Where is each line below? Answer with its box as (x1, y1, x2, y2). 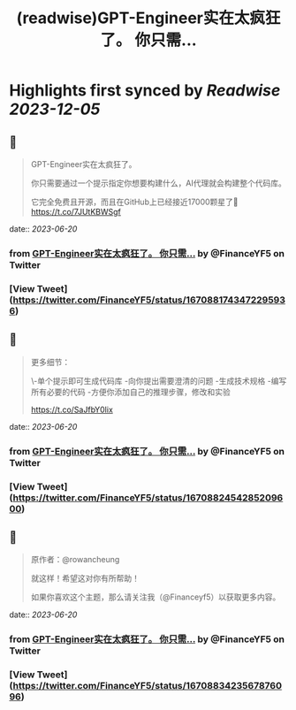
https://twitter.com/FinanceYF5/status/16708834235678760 (12, 680, 283, 692)
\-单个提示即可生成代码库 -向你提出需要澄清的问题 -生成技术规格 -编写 (30, 375, 287, 386)
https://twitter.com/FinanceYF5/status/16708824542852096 (12, 492, 284, 504)
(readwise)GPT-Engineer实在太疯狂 (16, 8, 281, 28)
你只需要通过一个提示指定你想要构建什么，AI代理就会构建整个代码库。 (30, 178, 287, 188)
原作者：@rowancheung (30, 554, 120, 565)
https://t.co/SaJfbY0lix (30, 404, 113, 415)
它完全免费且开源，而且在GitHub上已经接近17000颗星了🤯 (30, 196, 239, 207)
